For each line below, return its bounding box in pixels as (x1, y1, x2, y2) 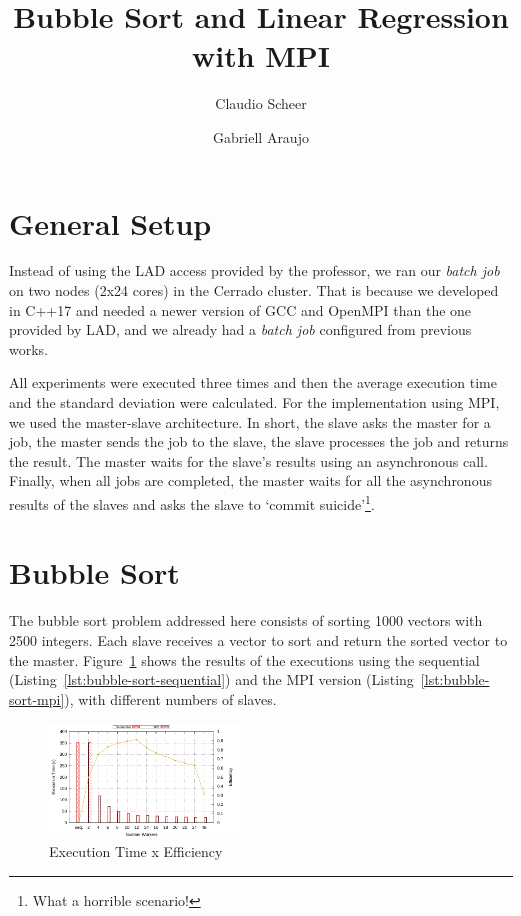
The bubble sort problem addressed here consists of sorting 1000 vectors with (9, 610, 483, 631)
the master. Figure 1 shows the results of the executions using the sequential (9, 649, 480, 670)
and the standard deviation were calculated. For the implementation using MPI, (9, 392, 500, 412)
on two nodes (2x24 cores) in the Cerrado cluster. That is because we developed (9, 280, 499, 301)
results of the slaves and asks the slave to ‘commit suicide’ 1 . (9, 490, 375, 514)
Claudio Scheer (215, 93, 307, 114)
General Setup (9, 202, 212, 243)
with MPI (191, 35, 331, 76)
